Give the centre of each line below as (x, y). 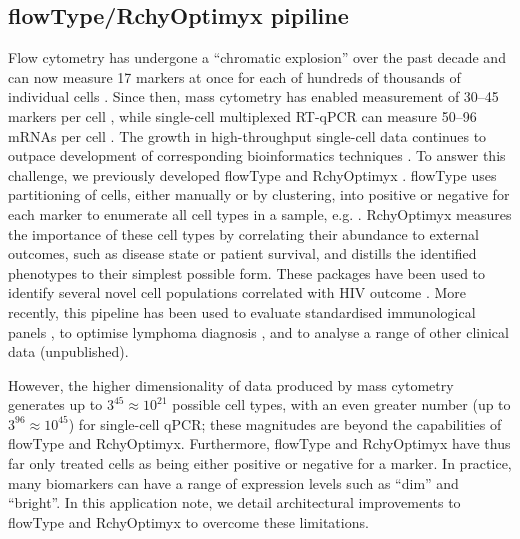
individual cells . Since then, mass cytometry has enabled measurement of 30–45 (253, 96)
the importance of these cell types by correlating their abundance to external (243, 233)
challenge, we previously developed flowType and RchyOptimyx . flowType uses (252, 174)
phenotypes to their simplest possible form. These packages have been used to (247, 272)
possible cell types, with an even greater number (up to (341, 404)
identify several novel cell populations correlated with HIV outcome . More (237, 292)
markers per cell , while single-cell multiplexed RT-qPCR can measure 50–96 (242, 115)
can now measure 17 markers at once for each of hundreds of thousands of (234, 76)
